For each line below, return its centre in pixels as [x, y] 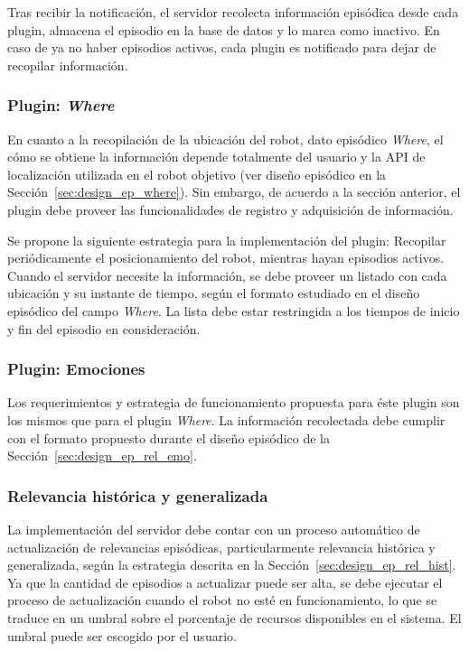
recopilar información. [68, 65]
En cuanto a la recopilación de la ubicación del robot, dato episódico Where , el [225, 139]
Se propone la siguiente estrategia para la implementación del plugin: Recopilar [227, 240]
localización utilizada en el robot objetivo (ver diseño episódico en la [197, 174]
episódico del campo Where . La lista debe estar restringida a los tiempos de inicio [234, 310]
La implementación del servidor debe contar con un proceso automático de [214, 529]
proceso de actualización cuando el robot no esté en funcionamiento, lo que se [222, 600]
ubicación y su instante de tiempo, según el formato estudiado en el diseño [214, 293]
